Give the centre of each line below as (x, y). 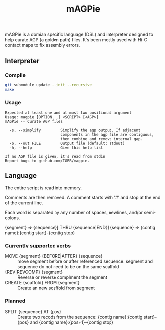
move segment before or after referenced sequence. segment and (85, 261)
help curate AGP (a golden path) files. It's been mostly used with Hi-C (76, 40)
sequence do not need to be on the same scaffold (68, 267)
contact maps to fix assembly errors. (43, 45)
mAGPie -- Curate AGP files (34, 121)
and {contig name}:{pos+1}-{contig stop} (72, 322)
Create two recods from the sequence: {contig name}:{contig (80, 317)
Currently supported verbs (38, 246)
